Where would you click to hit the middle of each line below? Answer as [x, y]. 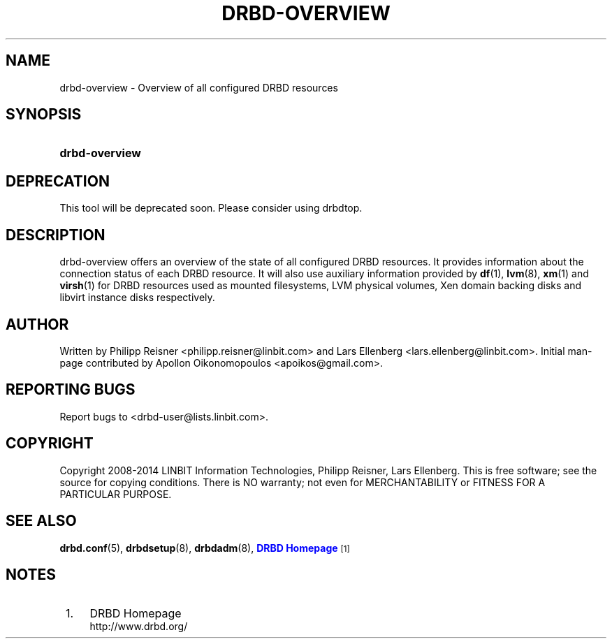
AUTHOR [37, 324]
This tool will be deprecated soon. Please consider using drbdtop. [211, 208]
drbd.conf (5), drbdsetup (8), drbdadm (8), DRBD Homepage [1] [205, 548]
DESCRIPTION [56, 235]
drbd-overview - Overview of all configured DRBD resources [199, 87]
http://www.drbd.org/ [139, 627]
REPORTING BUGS [71, 390]
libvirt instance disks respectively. [137, 298]
